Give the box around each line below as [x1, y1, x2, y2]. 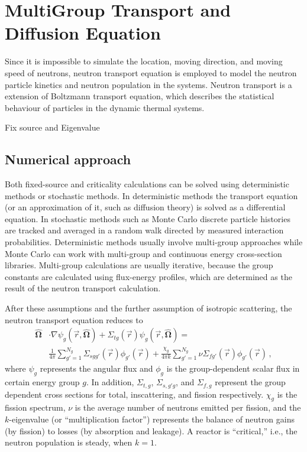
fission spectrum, [5, 401, 66, 414]
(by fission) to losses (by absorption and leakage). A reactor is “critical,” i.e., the [5, 424, 298, 437]
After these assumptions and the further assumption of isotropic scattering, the [5, 302, 292, 314]
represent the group [215, 376, 286, 388]
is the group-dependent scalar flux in [166, 362, 300, 375]
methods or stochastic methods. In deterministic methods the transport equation [5, 189, 298, 201]
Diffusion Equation [5, 21, 161, 45]
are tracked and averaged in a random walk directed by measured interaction [5, 224, 284, 236]
